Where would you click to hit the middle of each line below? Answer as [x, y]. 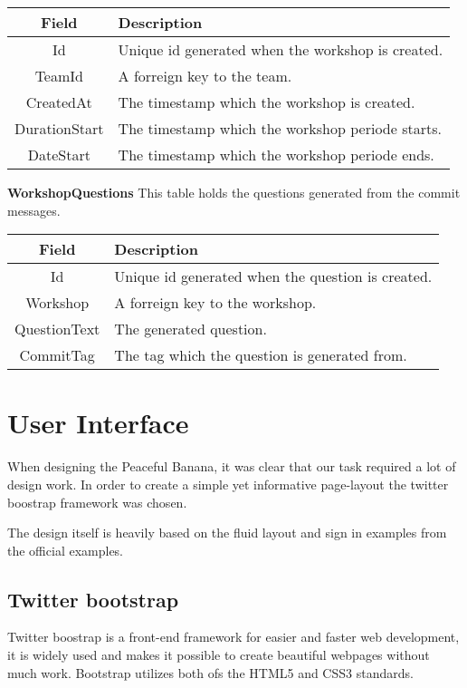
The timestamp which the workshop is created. [267, 102]
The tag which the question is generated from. [261, 355]
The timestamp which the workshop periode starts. [280, 128]
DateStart [59, 155]
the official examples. [66, 550]
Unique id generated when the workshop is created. [281, 49]
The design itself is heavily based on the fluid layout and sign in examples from [227, 533]
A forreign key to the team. [205, 76]
